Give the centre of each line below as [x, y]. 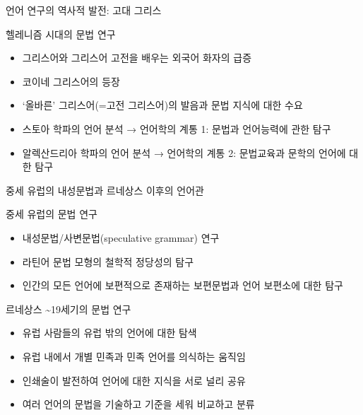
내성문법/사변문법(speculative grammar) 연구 [121, 237]
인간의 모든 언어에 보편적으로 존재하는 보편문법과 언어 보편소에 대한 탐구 [183, 285]
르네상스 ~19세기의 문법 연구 [69, 309]
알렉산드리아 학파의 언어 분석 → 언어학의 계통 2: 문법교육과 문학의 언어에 [184, 152]
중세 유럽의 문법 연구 [52, 214]
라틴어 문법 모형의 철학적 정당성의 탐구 [108, 261]
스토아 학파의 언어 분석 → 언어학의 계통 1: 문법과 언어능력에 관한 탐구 [177, 128]
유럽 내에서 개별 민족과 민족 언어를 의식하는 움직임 [134, 356]
